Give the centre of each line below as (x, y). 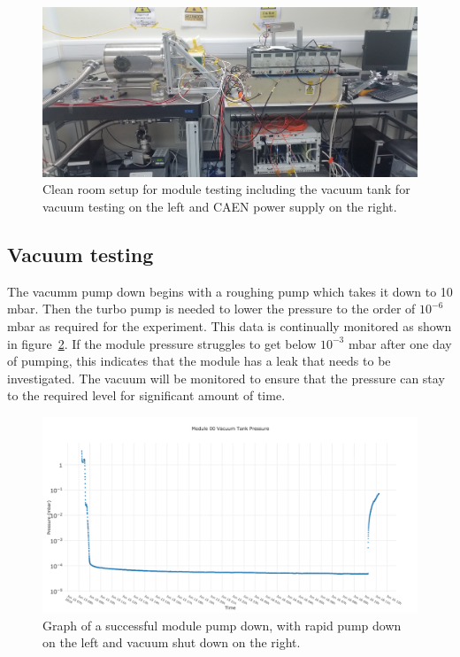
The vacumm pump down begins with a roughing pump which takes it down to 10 (230, 291)
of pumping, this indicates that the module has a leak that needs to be (199, 361)
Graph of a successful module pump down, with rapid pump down (222, 625)
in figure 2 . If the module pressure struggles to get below (162, 343)
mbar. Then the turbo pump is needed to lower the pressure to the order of (211, 309)
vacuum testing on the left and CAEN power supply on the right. (220, 207)
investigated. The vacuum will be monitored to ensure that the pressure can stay (226, 378)
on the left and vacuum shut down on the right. (172, 642)
